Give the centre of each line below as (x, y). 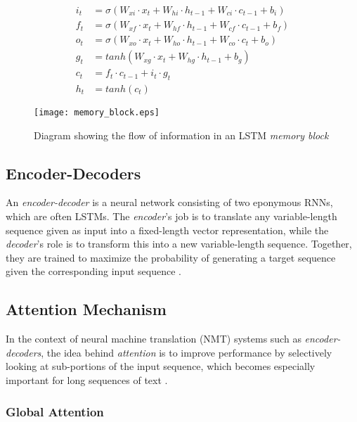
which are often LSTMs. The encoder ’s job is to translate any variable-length (171, 216)
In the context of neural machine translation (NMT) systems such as (154, 339)
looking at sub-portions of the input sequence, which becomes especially (161, 366)
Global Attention (55, 411)
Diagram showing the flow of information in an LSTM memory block (181, 135)
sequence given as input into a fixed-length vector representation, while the (167, 230)
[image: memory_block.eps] (97, 112)
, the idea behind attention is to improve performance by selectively (187, 352)
